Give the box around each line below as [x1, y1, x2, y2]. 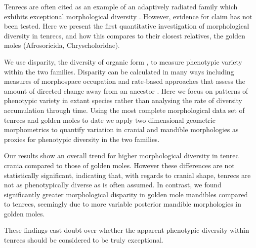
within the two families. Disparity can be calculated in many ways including [4, 66, 234, 76]
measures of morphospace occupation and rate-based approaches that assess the [4, 76, 246, 86]
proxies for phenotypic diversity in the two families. [4, 134, 160, 144]
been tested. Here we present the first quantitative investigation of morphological [4, 21, 249, 31]
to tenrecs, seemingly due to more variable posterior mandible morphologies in [4, 199, 242, 209]
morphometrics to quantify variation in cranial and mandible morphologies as [4, 124, 239, 135]
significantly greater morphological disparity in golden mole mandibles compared [4, 189, 248, 199]
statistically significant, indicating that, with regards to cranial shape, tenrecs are [4, 170, 251, 180]
